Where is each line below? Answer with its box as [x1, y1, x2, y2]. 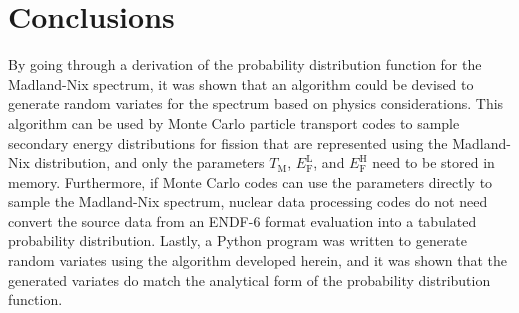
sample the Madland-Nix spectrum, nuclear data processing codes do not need [8, 191, 488, 212]
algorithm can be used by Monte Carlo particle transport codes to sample [8, 112, 460, 133]
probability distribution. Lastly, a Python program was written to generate [8, 230, 468, 251]
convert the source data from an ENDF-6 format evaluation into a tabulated [8, 210, 477, 231]
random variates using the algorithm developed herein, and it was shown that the [8, 250, 508, 271]
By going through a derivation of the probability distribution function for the [8, 54, 482, 75]
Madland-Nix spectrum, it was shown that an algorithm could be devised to [8, 73, 474, 94]
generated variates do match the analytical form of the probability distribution [8, 269, 491, 290]
